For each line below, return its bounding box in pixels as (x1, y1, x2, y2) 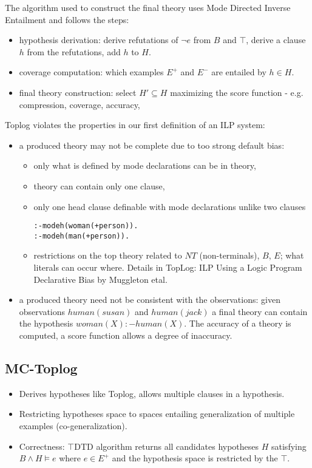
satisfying (271, 439, 307, 452)
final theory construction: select (19, 86, 137, 98)
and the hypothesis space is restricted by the (112, 452, 278, 464)
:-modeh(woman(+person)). (33, 222, 138, 231)
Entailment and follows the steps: (5, 13, 129, 25)
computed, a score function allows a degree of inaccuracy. (19, 329, 232, 341)
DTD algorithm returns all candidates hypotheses (74, 439, 259, 452)
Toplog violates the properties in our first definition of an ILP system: (5, 118, 265, 131)
